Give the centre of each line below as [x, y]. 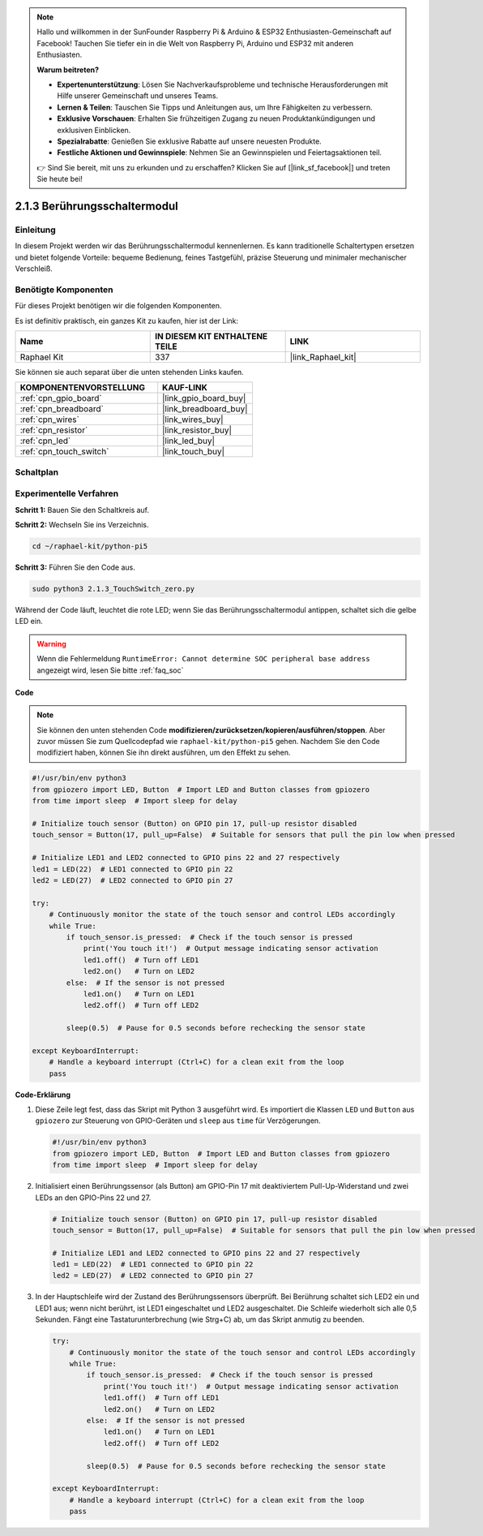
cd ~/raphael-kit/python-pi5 [90, 546]
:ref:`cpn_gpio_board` [61, 398]
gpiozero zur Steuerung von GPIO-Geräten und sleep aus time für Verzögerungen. [178, 1121]
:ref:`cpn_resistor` [54, 430]
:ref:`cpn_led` [45, 441]
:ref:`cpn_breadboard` [62, 409]
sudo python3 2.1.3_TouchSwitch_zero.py [113, 589]
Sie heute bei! [60, 179]
